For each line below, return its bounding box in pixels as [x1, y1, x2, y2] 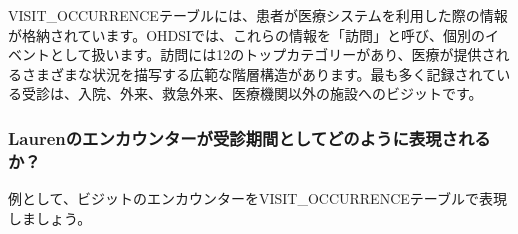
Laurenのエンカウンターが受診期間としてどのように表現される [8, 125, 491, 150]
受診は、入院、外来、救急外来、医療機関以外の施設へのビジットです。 [21, 83, 483, 104]
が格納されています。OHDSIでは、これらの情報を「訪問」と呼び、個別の [8, 24, 486, 45]
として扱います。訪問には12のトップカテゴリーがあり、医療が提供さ [49, 44, 496, 65]
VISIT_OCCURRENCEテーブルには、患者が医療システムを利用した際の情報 [8, 5, 508, 25]
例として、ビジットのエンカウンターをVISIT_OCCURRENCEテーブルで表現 [8, 188, 507, 209]
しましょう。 [8, 207, 92, 228]
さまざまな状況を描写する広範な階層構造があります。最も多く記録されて [21, 63, 497, 84]
